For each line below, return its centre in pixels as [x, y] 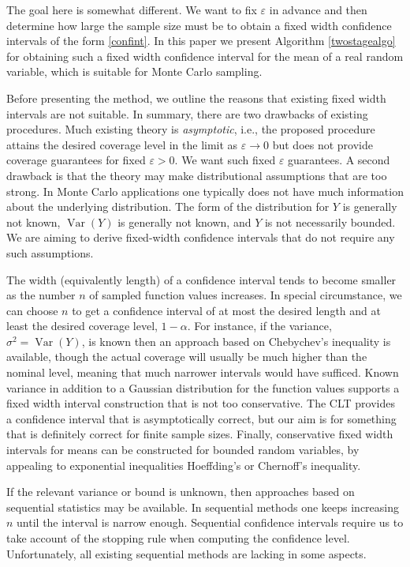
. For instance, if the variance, [259, 326]
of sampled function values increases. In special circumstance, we [246, 295]
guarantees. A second [339, 160]
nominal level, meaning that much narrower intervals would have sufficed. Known [203, 372]
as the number [41, 295]
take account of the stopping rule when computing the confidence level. [178, 538]
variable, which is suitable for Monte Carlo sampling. [134, 71]
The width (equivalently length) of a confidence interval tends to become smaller [201, 279]
